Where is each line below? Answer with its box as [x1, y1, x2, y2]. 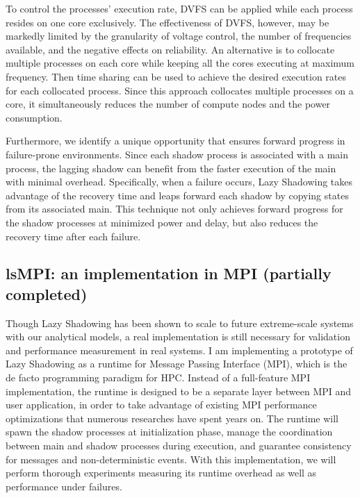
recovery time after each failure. [6, 229, 141, 243]
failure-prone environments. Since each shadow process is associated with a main [6, 147, 348, 161]
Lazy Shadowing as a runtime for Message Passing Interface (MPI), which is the [6, 356, 347, 371]
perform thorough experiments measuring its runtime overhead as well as [6, 465, 317, 480]
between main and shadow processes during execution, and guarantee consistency [6, 438, 352, 453]
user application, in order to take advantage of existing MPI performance [6, 397, 317, 412]
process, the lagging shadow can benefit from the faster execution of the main [6, 160, 336, 175]
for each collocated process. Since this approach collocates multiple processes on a [6, 83, 354, 97]
